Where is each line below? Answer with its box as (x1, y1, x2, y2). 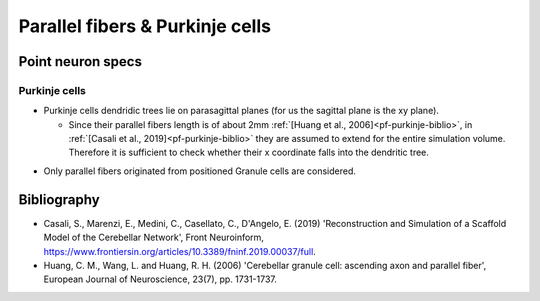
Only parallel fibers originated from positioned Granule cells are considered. (43, 165, 357, 177)
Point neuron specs (18, 53, 142, 70)
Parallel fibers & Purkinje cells (18, 15, 272, 37)
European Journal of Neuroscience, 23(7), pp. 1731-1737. (43, 273, 277, 285)
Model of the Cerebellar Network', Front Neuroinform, (43, 231, 265, 244)
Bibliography (18, 191, 100, 208)
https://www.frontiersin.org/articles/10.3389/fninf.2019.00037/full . (43, 245, 317, 257)
